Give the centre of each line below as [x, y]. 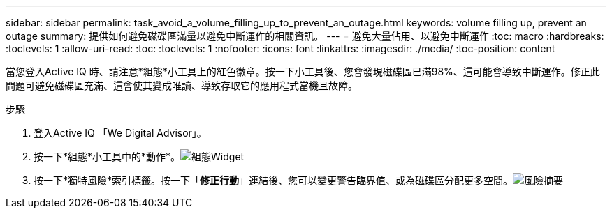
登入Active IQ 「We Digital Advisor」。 [120, 133]
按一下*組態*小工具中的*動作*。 [107, 156]
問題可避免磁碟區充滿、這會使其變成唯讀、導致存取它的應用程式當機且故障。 [182, 85]
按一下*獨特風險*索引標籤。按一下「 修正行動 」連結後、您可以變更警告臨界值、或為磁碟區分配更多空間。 [274, 180]
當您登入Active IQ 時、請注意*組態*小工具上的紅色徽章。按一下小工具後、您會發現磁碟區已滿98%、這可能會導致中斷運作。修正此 [303, 71]
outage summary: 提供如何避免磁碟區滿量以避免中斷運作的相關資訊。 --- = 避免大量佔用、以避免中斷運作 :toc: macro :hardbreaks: [305, 36]
